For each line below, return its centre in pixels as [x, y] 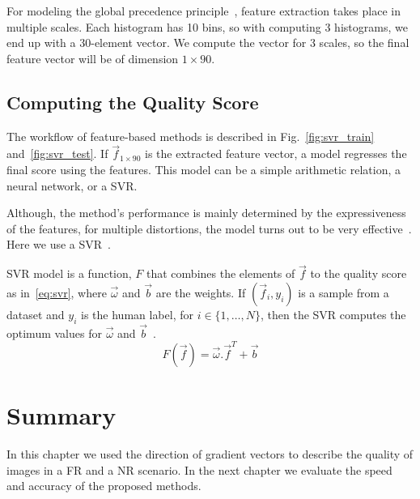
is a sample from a [344, 292]
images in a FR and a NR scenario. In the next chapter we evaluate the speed [199, 469]
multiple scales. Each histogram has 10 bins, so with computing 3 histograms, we [207, 26]
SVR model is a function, [69, 273]
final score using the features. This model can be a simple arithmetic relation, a [204, 169]
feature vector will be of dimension [93, 58]
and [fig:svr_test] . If [57, 154]
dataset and [36, 314]
